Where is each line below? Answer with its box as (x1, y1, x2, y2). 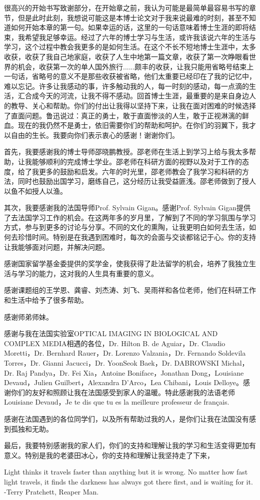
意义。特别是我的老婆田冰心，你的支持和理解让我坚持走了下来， (4, 450, 214, 460)
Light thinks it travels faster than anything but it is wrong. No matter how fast (4, 467, 248, 477)
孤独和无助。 (10, 423, 53, 434)
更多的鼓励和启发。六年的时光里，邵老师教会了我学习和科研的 (38, 166, 242, 176)
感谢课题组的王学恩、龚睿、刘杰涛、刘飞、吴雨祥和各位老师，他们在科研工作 (4, 285, 256, 295)
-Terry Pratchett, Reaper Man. (4, 486, 99, 497)
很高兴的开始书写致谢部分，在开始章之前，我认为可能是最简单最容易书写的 (4, 2, 249, 12)
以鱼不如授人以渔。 (4, 185, 67, 196)
